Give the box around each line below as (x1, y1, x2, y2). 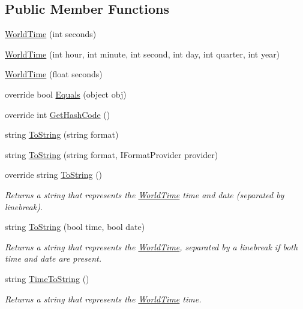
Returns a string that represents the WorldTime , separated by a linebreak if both (5, 240, 298, 253)
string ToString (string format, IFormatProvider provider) (5, 148, 218, 160)
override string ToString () (5, 168, 103, 181)
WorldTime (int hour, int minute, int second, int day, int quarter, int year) (5, 47, 280, 60)
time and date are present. (5, 252, 102, 265)
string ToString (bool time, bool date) (5, 220, 145, 233)
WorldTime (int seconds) (5, 28, 97, 40)
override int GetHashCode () (5, 108, 110, 120)
